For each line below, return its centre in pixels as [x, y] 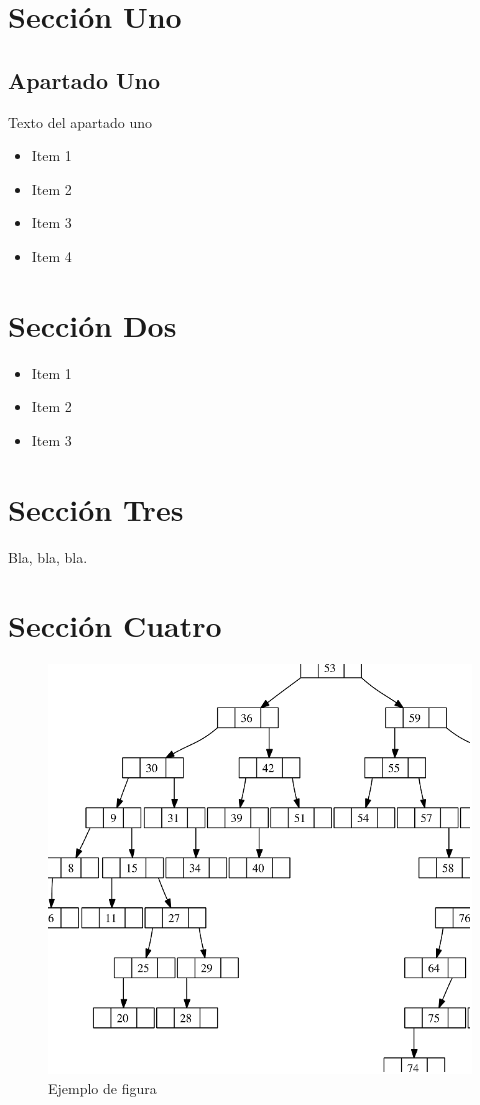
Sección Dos [92, 324]
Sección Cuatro [115, 625]
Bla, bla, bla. [48, 556]
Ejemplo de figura [102, 1087]
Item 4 [51, 255]
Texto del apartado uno [80, 121]
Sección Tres [96, 508]
